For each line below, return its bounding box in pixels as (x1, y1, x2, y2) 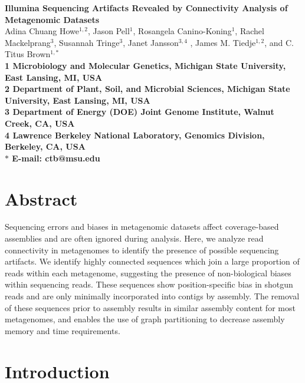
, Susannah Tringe (54, 36, 120, 48)
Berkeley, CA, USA (5, 140, 86, 153)
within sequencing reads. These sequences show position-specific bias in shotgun (5, 278, 293, 290)
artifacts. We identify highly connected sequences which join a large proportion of (5, 255, 300, 268)
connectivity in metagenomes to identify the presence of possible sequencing (5, 243, 279, 256)
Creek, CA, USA (5, 117, 75, 129)
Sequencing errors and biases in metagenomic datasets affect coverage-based (5, 220, 279, 233)
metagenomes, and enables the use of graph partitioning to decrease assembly (5, 313, 285, 325)
